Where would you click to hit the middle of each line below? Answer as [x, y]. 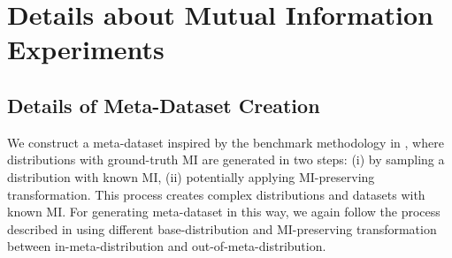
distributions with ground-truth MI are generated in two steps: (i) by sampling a [226, 159]
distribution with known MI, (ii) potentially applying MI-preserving [191, 176]
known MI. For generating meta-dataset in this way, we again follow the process [224, 212]
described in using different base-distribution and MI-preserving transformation [222, 228]
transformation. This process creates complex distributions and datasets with [216, 194]
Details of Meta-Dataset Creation [164, 105]
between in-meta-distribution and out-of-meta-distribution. [167, 246]
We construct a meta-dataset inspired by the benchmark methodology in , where [226, 142]
